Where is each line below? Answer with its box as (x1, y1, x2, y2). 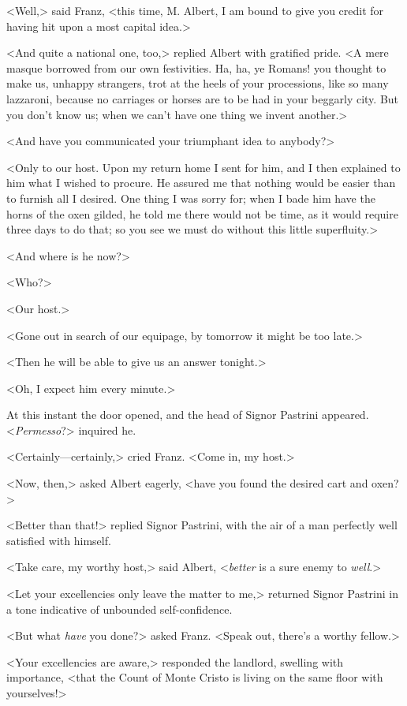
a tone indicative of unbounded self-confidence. (6, 600, 233, 617)
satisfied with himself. (6, 532, 111, 548)
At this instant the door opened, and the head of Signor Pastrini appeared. (6, 406, 369, 423)
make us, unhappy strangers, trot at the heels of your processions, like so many (6, 75, 389, 92)
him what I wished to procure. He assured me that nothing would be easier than (6, 174, 396, 191)
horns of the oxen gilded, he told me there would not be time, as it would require (6, 205, 398, 222)
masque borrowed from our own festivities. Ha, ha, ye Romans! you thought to (6, 59, 386, 76)
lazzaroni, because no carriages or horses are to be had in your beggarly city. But (6, 90, 399, 106)
